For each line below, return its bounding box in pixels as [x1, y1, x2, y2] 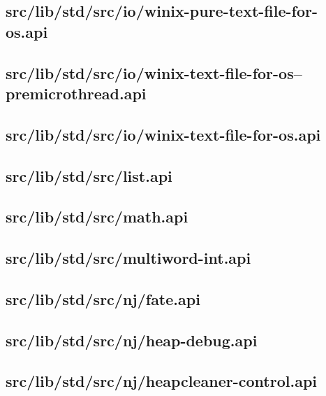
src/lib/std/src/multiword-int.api [6, 247, 251, 269]
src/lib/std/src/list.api [6, 164, 172, 186]
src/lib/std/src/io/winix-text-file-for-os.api [6, 123, 321, 145]
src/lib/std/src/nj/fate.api [6, 288, 200, 309]
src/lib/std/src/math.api [6, 206, 188, 227]
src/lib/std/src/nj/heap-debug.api [6, 329, 258, 351]
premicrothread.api [6, 82, 147, 104]
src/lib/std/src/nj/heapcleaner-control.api [6, 370, 318, 392]
